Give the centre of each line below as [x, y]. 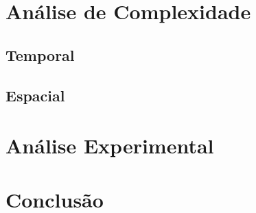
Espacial [35, 95]
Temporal [40, 54]
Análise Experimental [110, 146]
